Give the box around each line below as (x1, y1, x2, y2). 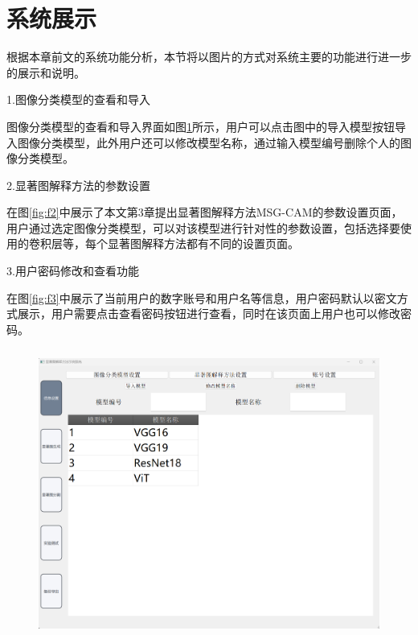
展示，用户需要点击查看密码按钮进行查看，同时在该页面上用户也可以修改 (17, 305, 400, 322)
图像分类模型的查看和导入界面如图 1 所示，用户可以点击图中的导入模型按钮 (6, 118, 395, 134)
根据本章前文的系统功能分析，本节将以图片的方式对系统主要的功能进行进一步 (6, 48, 412, 65)
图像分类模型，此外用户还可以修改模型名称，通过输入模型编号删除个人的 (17, 134, 400, 151)
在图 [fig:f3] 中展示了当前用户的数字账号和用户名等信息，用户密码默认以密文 (6, 289, 397, 306)
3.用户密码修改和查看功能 (6, 262, 139, 279)
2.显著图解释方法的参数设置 (6, 176, 150, 193)
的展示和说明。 (6, 64, 85, 80)
